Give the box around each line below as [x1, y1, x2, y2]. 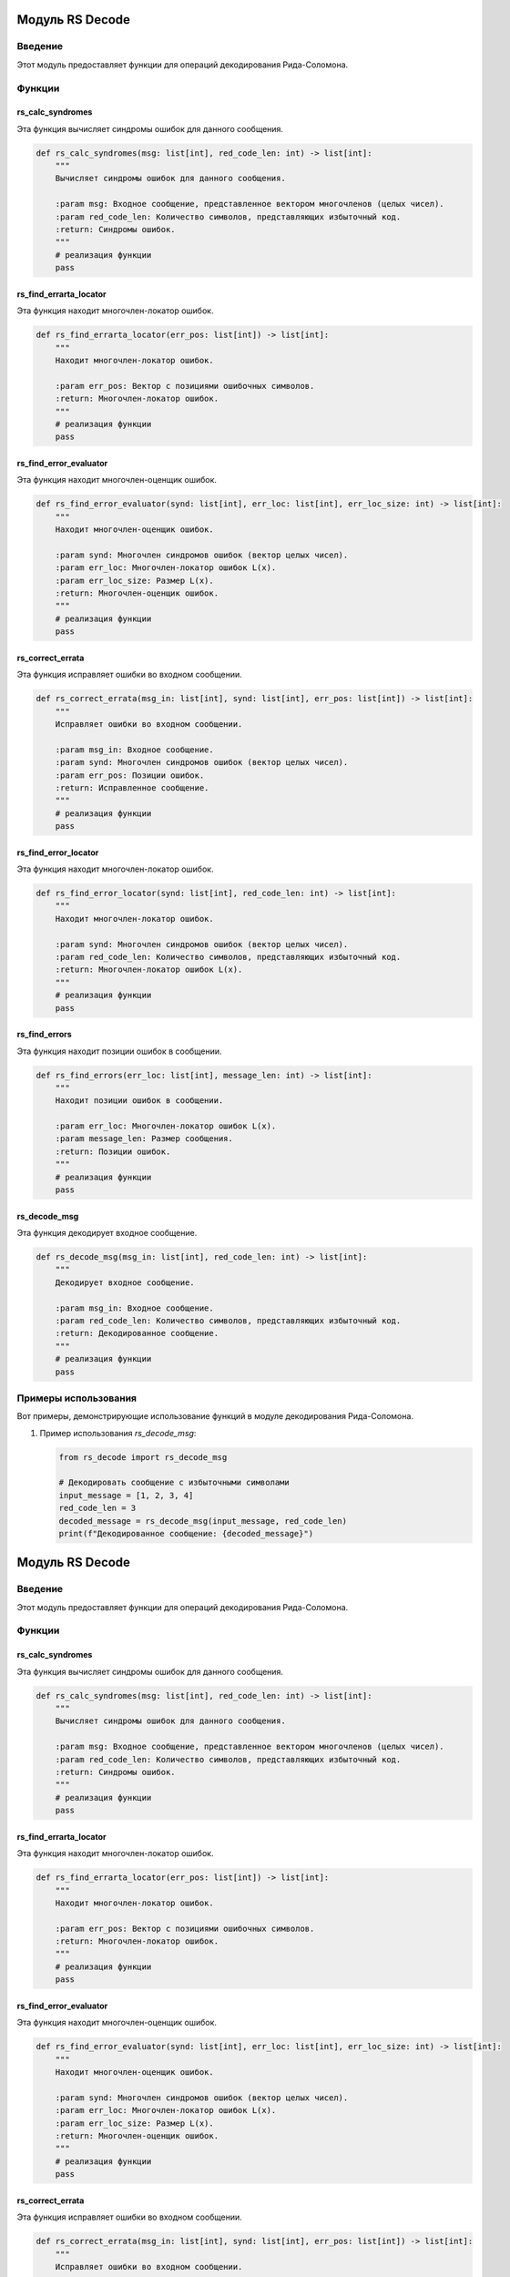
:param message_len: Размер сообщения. [55, 1134, 234, 1144]
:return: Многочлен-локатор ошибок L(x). [55, 965, 243, 975]
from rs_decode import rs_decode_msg [58, 1452, 228, 1462]
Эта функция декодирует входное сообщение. [16, 1228, 198, 1239]
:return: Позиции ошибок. [55, 1146, 171, 1157]
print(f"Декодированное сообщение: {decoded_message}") [58, 1528, 314, 1538]
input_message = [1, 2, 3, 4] [58, 1490, 194, 1500]
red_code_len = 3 [58, 1503, 137, 1514]
